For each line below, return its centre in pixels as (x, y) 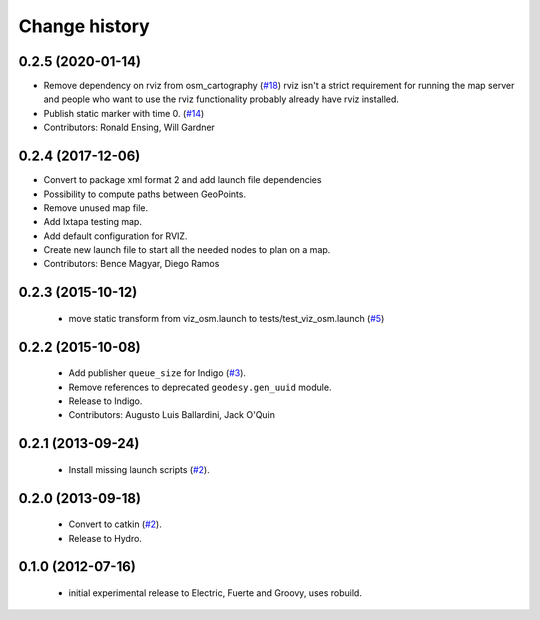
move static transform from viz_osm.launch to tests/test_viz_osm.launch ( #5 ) (226, 318)
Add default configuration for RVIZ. (115, 236)
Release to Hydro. (105, 538)
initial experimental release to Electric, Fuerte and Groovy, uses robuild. (215, 593)
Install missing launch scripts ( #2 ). (139, 469)
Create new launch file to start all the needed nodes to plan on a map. (187, 250)
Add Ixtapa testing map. (92, 222)
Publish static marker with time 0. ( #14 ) (124, 113)
